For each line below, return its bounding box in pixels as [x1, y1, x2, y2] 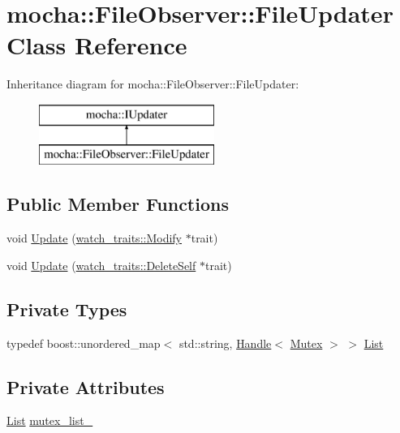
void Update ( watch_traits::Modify [6, 229, 183, 247]
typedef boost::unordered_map [6, 334, 161, 351]
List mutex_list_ [6, 412, 93, 429]
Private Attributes [6, 374, 165, 399]
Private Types [6, 296, 127, 321]
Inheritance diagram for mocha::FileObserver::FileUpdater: [6, 75, 299, 92]
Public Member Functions [6, 191, 229, 216]
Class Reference [6, 28, 187, 62]
